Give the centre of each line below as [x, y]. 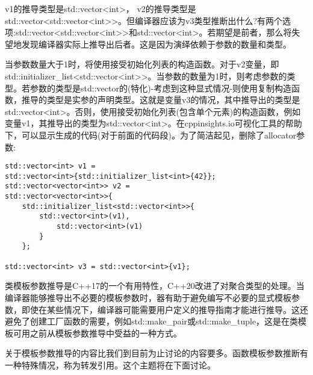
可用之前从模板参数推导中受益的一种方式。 [97, 333]
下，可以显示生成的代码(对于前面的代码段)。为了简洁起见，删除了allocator [151, 135]
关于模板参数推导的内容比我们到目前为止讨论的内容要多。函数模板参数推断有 [156, 353]
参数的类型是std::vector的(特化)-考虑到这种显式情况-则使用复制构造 [161, 88]
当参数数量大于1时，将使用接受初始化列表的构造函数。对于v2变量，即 [142, 64]
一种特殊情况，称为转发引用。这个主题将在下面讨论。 [110, 364]
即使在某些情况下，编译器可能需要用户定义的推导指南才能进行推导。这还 [165, 309]
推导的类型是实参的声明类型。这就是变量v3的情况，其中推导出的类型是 [161, 100]
